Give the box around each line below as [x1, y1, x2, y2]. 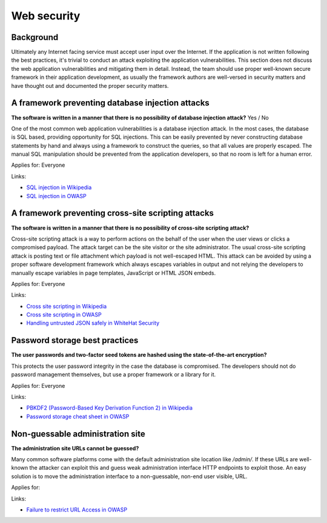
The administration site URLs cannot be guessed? [11, 444, 139, 451]
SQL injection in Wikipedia [26, 184, 92, 191]
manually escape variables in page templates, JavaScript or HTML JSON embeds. [11, 269, 216, 276]
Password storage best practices [11, 335, 139, 345]
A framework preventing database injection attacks [11, 98, 210, 108]
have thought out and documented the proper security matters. [11, 82, 169, 89]
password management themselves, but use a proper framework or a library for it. [11, 371, 216, 378]
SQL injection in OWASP [26, 192, 87, 199]
